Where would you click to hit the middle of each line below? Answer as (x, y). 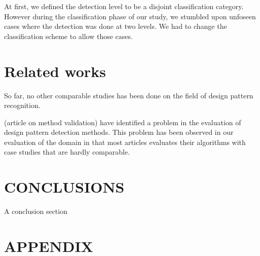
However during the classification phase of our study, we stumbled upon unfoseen (130, 16)
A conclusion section (36, 211)
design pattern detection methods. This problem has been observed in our (119, 132)
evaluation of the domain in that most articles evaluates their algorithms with (125, 142)
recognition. (22, 105)
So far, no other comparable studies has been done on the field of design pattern (129, 95)
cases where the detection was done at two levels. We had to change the (116, 26)
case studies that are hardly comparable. (67, 152)
